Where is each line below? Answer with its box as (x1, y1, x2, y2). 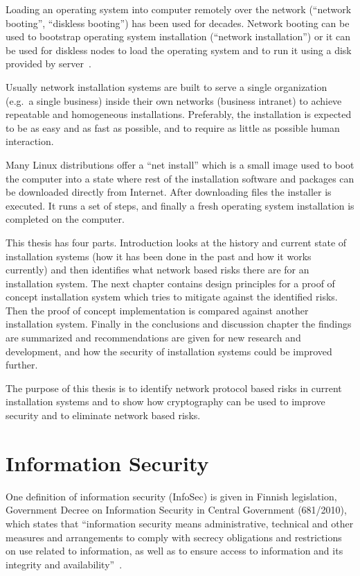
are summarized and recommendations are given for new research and (6, 330, 301, 345)
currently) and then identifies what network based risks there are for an (6, 262, 309, 277)
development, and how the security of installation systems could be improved (6, 344, 332, 358)
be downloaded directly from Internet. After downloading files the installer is (6, 185, 332, 199)
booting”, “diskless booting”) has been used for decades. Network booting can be (6, 15, 350, 30)
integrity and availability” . (6, 557, 123, 571)
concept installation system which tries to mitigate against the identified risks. (6, 289, 338, 304)
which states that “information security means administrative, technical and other (6, 516, 354, 530)
